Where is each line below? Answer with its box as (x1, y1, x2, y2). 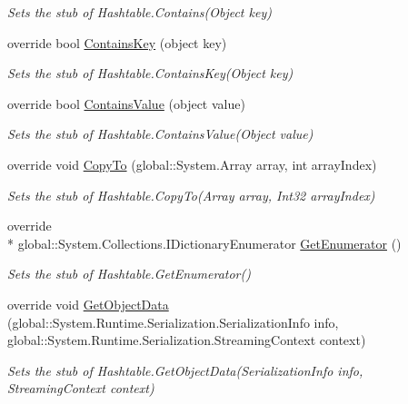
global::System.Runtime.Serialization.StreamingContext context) (7, 330, 366, 350)
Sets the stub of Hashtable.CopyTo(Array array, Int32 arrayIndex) (7, 185, 375, 204)
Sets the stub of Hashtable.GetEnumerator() (7, 264, 251, 283)
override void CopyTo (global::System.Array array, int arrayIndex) (7, 154, 377, 173)
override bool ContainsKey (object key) (7, 33, 227, 52)
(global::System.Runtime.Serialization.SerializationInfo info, (7, 312, 339, 331)
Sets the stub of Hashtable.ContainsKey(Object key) (7, 64, 294, 83)
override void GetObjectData (7, 294, 169, 313)
